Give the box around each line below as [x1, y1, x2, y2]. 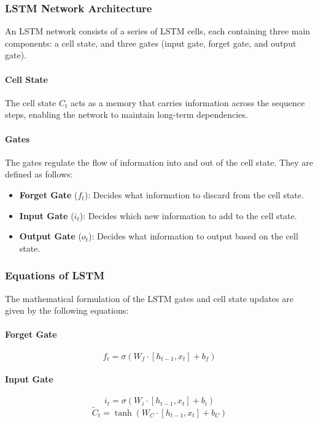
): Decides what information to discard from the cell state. [84, 188, 304, 201]
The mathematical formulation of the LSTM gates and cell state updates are [5, 292, 293, 305]
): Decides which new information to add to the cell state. [79, 209, 297, 222]
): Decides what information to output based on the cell [88, 230, 298, 243]
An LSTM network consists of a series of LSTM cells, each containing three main [5, 25, 311, 37]
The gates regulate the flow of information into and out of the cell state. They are [5, 155, 313, 168]
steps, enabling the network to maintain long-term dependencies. [5, 108, 248, 121]
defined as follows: [5, 168, 73, 180]
